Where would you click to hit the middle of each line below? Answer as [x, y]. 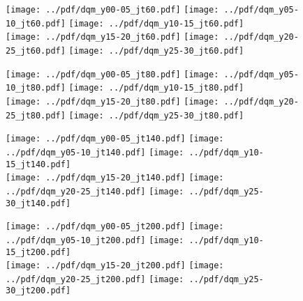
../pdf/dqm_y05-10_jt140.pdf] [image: [95, 152]
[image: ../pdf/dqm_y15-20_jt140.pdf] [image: [115, 178]
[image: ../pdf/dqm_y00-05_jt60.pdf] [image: [112, 10]
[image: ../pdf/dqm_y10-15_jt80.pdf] [156, 88]
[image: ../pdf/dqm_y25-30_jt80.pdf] [156, 115]
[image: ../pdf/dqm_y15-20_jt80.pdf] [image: [112, 101]
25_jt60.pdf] [36, 51]
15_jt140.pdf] [38, 164]
